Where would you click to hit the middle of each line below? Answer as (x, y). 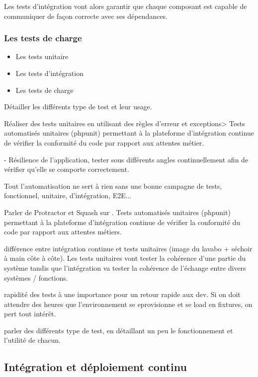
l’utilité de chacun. (32, 340)
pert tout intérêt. (30, 314)
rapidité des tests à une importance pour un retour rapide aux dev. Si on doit (122, 294)
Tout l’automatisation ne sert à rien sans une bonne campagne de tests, (113, 186)
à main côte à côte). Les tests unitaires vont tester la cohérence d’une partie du (125, 258)
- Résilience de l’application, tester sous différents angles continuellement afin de (126, 159)
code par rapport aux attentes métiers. (63, 232)
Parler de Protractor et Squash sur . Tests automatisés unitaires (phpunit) (117, 212)
